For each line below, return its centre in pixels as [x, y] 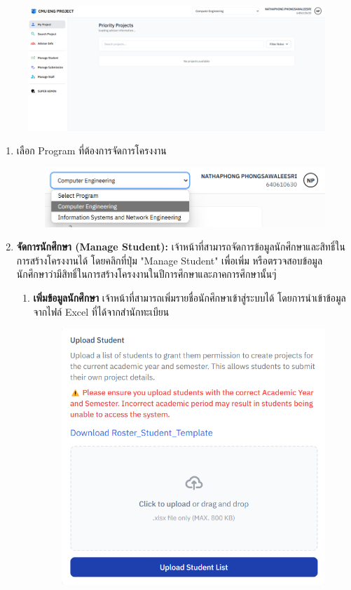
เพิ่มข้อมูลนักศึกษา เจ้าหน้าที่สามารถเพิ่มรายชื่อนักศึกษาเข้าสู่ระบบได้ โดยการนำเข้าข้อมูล [190, 297]
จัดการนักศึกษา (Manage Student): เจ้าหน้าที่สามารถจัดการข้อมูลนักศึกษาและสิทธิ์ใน [181, 247]
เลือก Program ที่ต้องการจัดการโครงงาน [91, 150]
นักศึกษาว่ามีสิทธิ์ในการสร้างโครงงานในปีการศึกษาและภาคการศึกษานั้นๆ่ [146, 274]
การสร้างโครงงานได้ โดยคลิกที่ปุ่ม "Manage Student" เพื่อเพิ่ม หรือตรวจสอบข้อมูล [170, 260]
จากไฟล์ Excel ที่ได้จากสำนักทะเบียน [101, 311]
